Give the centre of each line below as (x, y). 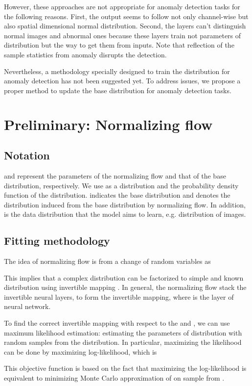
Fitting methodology (57, 241)
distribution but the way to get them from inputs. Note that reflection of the (119, 45)
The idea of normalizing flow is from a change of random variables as (107, 261)
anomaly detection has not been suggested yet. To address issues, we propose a (122, 81)
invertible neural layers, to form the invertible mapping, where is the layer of (119, 296)
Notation (27, 155)
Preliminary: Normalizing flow (108, 124)
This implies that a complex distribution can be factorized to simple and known (124, 277)
